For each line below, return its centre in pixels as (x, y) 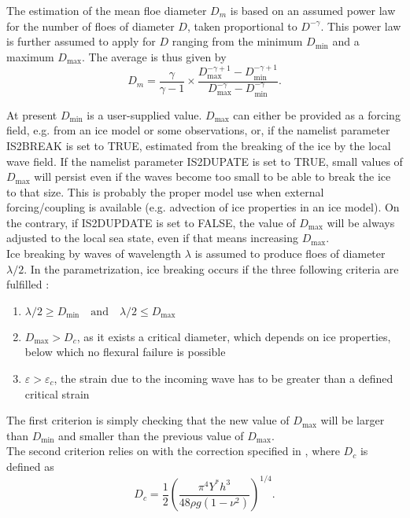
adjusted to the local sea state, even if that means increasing (152, 238)
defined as (30, 466)
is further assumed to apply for (81, 41)
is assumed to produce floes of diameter (290, 253)
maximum (30, 56)
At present (32, 114)
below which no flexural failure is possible (125, 352)
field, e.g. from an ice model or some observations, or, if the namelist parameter (198, 130)
